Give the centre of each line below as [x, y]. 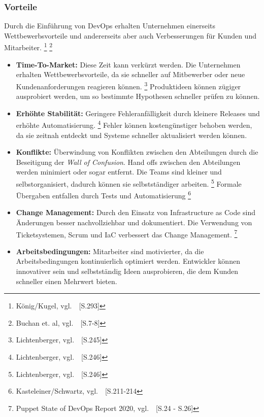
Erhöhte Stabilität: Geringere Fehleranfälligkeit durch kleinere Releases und [138, 113]
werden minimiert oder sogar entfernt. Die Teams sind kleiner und [119, 172]
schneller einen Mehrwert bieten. [67, 281]
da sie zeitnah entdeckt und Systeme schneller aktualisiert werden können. [131, 135]
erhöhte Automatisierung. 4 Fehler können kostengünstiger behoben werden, [134, 124]
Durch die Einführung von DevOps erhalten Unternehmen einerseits [110, 26]
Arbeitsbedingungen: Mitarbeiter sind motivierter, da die [110, 251]
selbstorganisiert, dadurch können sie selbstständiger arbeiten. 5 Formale [129, 183]
